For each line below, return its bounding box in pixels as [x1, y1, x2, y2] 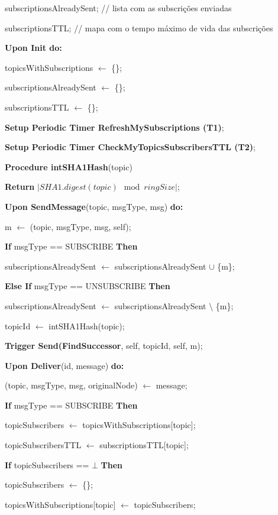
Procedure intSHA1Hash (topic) [5, 160, 132, 173]
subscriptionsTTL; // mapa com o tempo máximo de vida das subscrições [5, 21, 273, 34]
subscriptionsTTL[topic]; [99, 439, 189, 451]
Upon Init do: [5, 41, 62, 54]
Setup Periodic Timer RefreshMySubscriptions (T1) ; [5, 121, 224, 133]
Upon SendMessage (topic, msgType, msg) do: [5, 200, 183, 212]
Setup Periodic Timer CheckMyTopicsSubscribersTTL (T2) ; [5, 141, 256, 153]
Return [5, 180, 35, 193]
